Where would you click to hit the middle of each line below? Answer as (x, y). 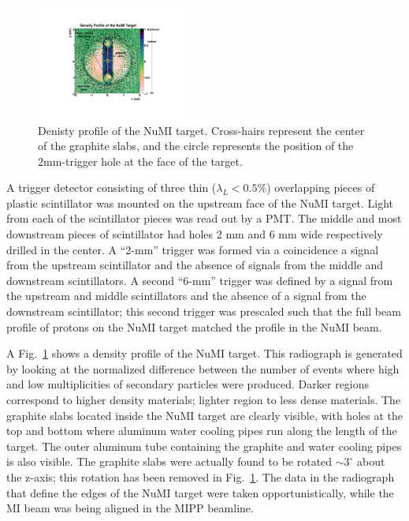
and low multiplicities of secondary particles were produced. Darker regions (188, 384)
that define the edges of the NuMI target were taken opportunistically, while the (200, 492)
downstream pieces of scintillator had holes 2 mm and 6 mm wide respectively (195, 234)
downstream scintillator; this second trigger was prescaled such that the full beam (204, 311)
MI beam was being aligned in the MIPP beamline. (130, 508)
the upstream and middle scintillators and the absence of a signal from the (186, 296)
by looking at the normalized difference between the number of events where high (203, 368)
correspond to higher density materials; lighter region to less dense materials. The (204, 399)
